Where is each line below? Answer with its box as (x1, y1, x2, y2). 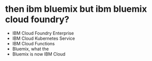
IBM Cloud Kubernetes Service (12, 35, 75, 41)
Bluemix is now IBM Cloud (12, 51, 66, 57)
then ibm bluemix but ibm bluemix (5, 3, 147, 15)
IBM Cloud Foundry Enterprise (12, 30, 74, 36)
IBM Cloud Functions (12, 40, 55, 46)
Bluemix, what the (12, 46, 49, 52)
